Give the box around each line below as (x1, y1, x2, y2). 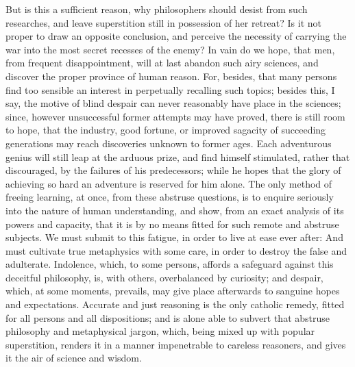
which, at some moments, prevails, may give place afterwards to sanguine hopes (5, 283, 340, 298)
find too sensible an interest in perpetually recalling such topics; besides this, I (5, 82, 335, 97)
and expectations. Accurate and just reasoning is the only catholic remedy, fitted (5, 297, 345, 312)
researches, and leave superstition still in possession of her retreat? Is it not (5, 15, 322, 29)
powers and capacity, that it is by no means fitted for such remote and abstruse (5, 216, 339, 231)
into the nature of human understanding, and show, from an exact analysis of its (5, 203, 344, 217)
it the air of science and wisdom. (5, 351, 142, 365)
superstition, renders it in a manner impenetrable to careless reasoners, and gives (5, 337, 346, 351)
